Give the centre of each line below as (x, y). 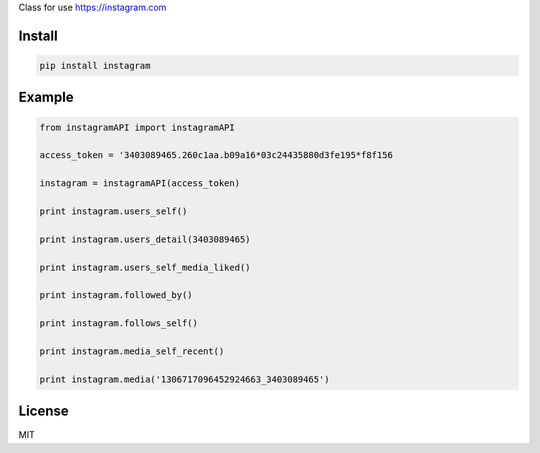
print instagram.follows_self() (119, 323)
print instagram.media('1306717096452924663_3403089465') (184, 379)
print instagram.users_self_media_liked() (145, 267)
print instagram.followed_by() (116, 295)
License (43, 411)
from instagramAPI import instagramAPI (137, 127)
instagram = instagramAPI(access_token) (139, 183)
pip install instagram (95, 65)
